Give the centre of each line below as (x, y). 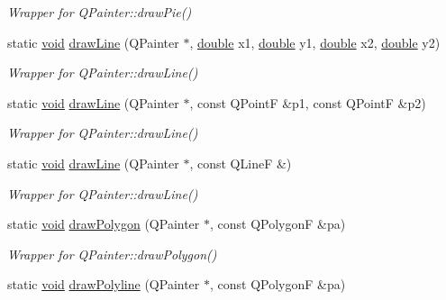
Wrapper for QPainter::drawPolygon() (112, 254)
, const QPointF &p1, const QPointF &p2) (308, 102)
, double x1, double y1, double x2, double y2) (315, 42)
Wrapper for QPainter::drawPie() (100, 12)
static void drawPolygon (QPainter (104, 224)
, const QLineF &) (241, 163)
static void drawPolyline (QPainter (104, 284)
